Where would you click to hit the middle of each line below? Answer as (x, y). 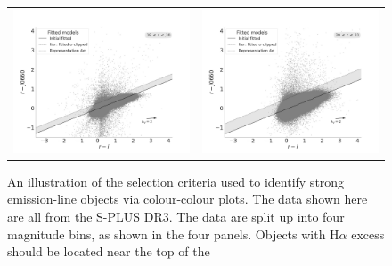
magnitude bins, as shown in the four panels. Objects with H (173, 234)
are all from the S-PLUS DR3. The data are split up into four (176, 216)
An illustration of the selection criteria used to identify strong (176, 181)
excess (368, 234)
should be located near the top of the (109, 251)
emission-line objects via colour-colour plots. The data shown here (188, 199)
